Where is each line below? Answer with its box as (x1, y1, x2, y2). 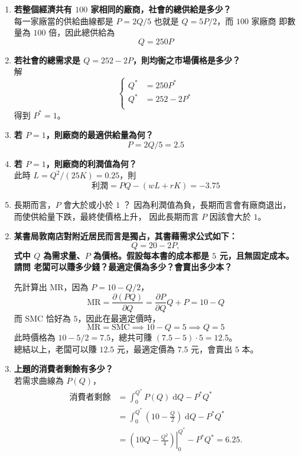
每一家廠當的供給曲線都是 (14, 14, 113, 27)
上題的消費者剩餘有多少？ (14, 362, 113, 375)
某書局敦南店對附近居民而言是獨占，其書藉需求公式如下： (14, 230, 237, 242)
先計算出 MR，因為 (14, 280, 89, 293)
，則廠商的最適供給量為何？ (45, 129, 154, 141)
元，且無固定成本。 (219, 249, 294, 261)
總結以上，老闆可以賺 (14, 342, 97, 355)
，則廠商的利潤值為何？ (45, 157, 137, 169)
